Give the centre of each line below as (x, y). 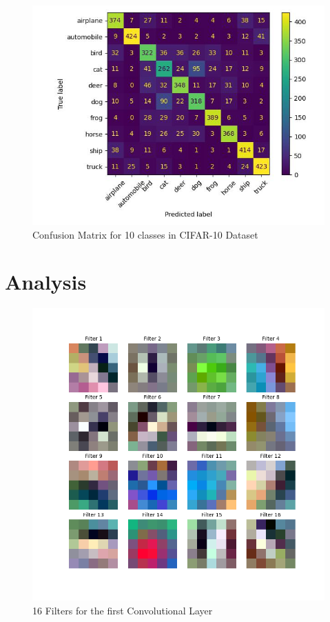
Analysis (46, 282)
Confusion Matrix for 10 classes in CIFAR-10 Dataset (145, 234)
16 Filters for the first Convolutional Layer (123, 610)
